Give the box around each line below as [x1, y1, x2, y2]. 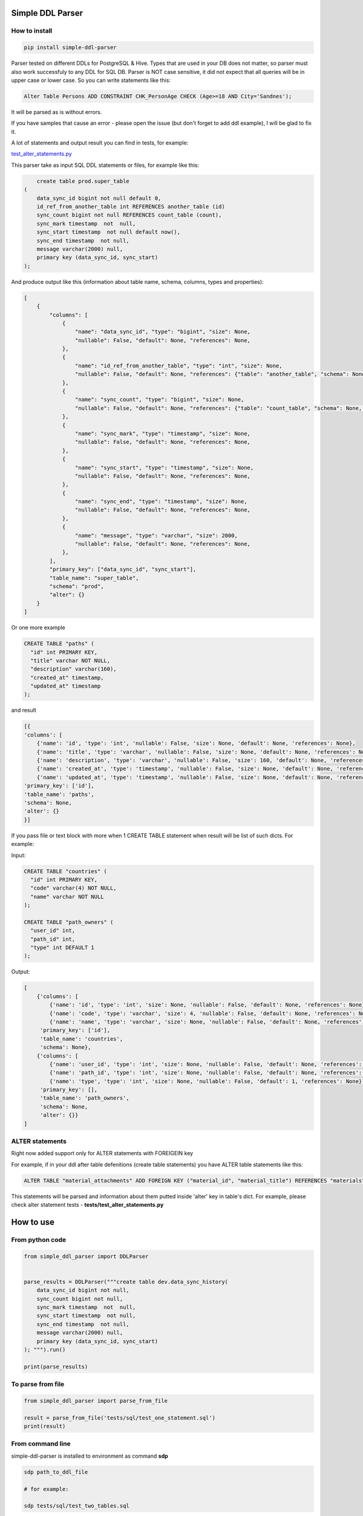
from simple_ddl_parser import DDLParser [24, 1253, 149, 1259]
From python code [11, 1235, 67, 1244]
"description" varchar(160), [30, 666, 117, 672]
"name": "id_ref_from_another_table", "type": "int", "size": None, [74, 362, 283, 369]
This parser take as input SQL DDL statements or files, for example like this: [11, 161, 200, 169]
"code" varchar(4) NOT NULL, [30, 885, 117, 891]
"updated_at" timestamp [30, 683, 101, 689]
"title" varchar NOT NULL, [30, 657, 111, 664]
